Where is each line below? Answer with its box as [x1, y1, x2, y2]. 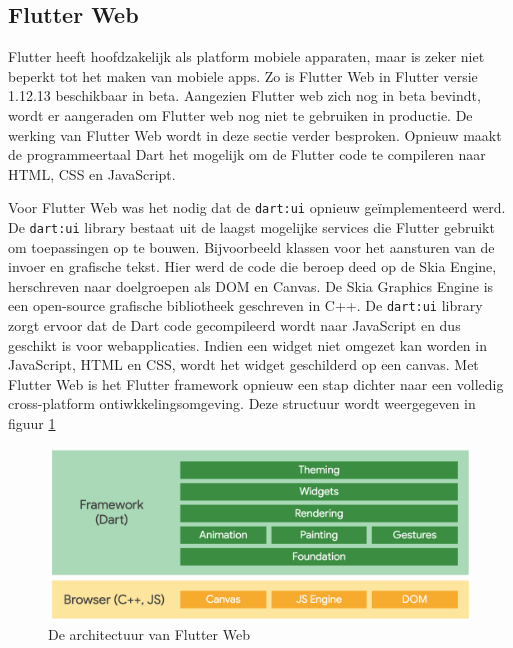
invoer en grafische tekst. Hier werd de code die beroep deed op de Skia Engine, [8, 256, 497, 277]
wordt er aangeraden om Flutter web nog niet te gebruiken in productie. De [8, 104, 473, 125]
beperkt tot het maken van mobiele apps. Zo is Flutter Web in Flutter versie [8, 65, 478, 86]
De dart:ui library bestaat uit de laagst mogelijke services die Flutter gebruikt [8, 217, 495, 238]
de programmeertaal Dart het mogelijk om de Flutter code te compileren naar [8, 144, 486, 165]
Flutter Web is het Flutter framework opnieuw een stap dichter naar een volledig [8, 373, 504, 394]
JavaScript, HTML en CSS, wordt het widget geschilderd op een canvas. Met [8, 354, 479, 375]
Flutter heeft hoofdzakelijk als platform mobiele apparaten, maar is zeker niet [8, 46, 485, 67]
